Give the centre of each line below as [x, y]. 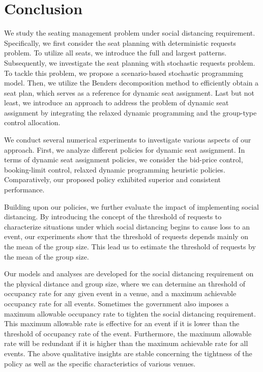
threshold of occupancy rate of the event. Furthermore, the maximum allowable [128, 333]
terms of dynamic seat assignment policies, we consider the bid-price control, [124, 160]
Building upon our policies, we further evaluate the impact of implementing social [131, 206]
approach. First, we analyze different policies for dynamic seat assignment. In [125, 149]
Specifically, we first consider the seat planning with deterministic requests [120, 42]
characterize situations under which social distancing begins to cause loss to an [127, 226]
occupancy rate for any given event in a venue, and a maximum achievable [120, 293]
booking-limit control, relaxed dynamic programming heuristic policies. [115, 169]
